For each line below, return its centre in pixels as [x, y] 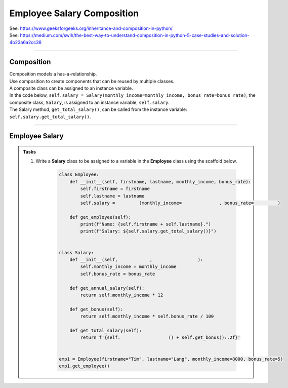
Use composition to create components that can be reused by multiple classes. [92, 81]
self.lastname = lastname [112, 196]
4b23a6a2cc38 [26, 43]
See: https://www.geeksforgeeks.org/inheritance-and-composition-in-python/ [91, 28]
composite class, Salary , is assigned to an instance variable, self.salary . [89, 102]
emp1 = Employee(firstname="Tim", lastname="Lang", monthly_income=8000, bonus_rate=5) [171, 359]
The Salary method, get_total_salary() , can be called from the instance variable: [98, 109]
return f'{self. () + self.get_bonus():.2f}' [160, 338]
